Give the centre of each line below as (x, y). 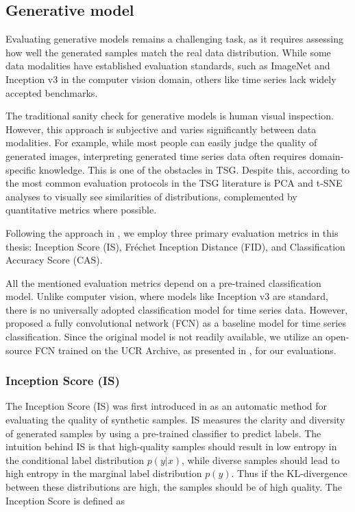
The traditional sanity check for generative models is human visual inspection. (170, 116)
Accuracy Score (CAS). (54, 260)
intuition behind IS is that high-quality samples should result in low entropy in (171, 446)
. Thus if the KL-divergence (289, 473)
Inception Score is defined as (65, 500)
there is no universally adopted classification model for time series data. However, (177, 309)
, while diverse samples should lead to (260, 459)
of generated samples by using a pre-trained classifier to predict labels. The (163, 433)
